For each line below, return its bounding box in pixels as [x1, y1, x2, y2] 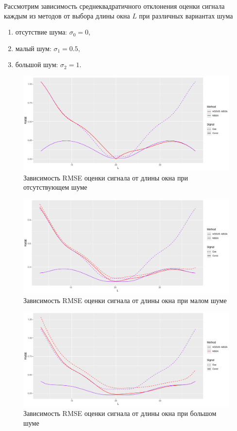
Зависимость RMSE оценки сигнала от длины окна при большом [23, 408, 217, 418]
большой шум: [15, 59, 58, 70]
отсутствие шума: [15, 27, 67, 37]
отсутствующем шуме [23, 182, 87, 192]
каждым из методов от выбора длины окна [4, 10, 130, 20]
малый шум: [15, 43, 51, 53]
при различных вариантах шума [139, 10, 233, 20]
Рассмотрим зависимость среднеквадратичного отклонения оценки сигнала [4, 1, 225, 11]
